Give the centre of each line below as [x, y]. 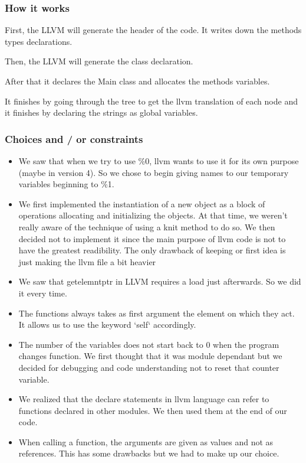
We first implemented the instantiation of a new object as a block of [142, 203]
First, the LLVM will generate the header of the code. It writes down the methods [153, 30]
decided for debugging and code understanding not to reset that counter [149, 367]
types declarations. [39, 41]
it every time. [43, 293]
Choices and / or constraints [74, 138]
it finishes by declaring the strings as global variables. [101, 113]
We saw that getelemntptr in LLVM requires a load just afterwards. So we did [160, 281]
